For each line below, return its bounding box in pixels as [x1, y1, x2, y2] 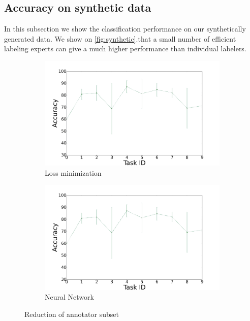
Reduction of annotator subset [24, 308, 119, 319]
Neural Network [45, 292, 94, 302]
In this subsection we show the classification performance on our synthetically [4, 23, 246, 34]
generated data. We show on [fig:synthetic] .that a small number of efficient [4, 33, 236, 44]
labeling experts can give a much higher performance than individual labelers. [4, 43, 246, 54]
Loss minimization [45, 167, 102, 178]
